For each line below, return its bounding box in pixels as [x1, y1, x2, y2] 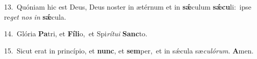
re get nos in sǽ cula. [4, 11, 66, 22]
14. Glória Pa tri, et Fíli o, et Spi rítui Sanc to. [4, 28, 147, 39]
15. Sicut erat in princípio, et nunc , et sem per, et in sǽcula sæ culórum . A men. [4, 45, 254, 55]
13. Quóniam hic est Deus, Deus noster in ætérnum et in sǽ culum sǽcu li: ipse [4, 2, 251, 12]
